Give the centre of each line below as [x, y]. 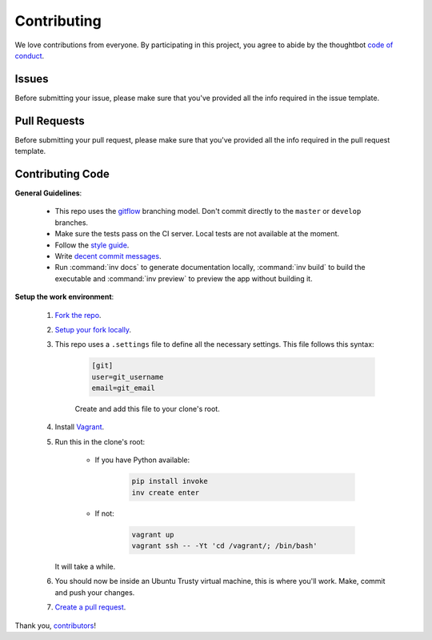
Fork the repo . [78, 315]
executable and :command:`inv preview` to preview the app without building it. [184, 278]
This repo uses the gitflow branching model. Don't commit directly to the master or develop [208, 211]
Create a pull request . [90, 607]
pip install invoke [170, 481]
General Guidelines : [48, 193]
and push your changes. [95, 592]
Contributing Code [62, 173]
